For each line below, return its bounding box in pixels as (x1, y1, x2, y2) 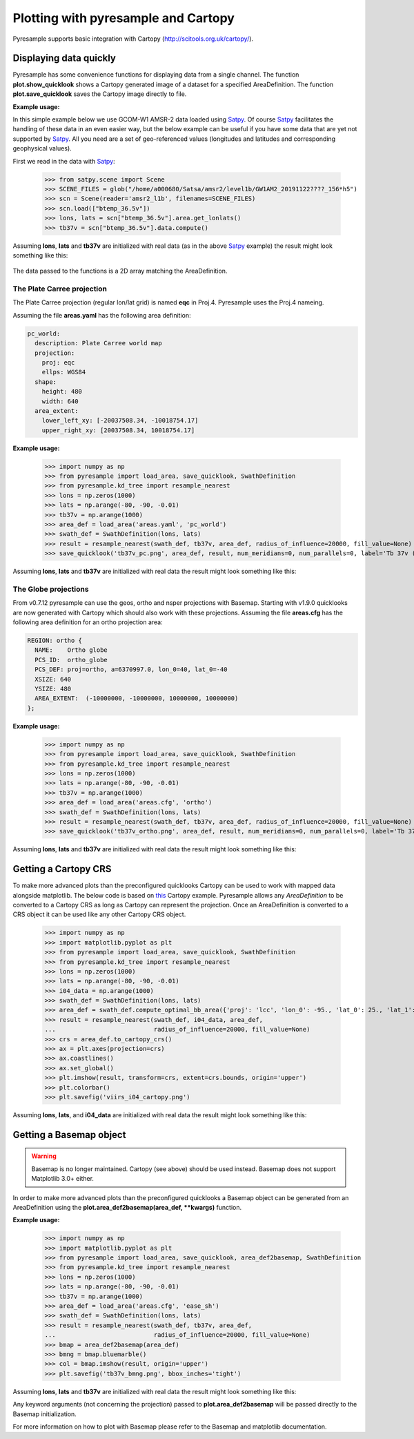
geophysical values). (12, 144, 72, 153)
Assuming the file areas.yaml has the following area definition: (12, 311, 191, 319)
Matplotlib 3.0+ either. (31, 1175, 95, 1183)
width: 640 (41, 397, 79, 405)
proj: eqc (41, 358, 75, 366)
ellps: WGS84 (41, 368, 86, 376)
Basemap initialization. (12, 1409, 77, 1418)
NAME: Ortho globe (34, 646, 108, 654)
